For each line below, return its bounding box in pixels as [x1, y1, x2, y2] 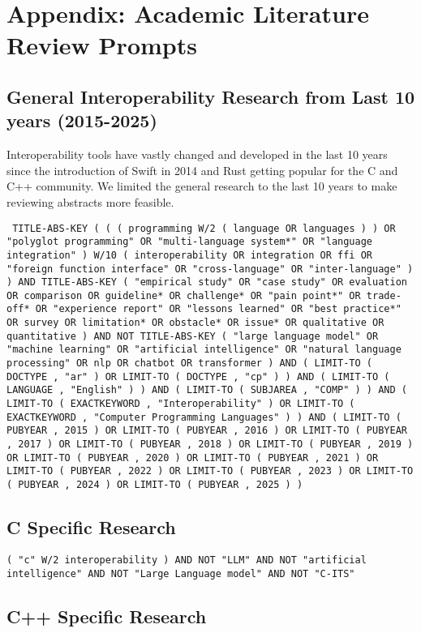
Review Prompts [6, 28, 197, 62]
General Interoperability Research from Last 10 [6, 83, 415, 109]
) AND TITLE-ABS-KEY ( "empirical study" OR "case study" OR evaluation [6, 276, 407, 289]
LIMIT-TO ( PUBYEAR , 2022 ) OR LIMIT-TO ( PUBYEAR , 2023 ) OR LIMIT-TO [6, 465, 414, 477]
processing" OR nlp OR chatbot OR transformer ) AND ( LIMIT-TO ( [6, 357, 373, 370]
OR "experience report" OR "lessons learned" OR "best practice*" [35, 303, 402, 315]
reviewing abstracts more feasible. [6, 193, 174, 210]
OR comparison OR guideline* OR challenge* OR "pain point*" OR [6, 289, 361, 302]
